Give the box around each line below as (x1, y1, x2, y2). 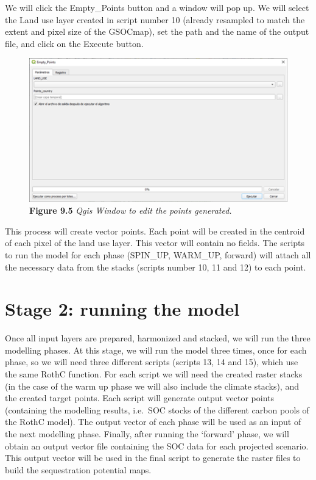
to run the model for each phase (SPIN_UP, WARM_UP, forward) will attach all (5, 248, 311, 261)
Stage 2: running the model (5, 296, 240, 321)
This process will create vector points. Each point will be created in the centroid (5, 224, 305, 237)
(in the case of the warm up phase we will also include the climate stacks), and (5, 379, 299, 392)
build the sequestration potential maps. (5, 463, 152, 476)
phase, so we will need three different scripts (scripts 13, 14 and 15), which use (5, 355, 298, 368)
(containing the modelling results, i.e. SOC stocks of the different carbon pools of (5, 403, 309, 416)
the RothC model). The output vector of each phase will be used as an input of (5, 415, 301, 428)
